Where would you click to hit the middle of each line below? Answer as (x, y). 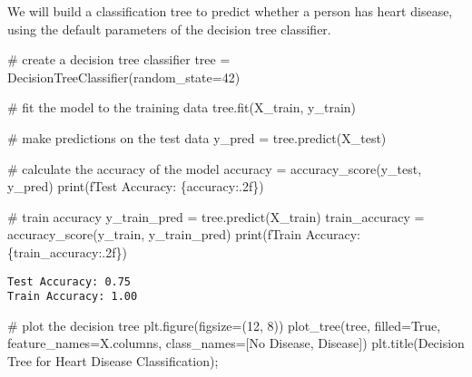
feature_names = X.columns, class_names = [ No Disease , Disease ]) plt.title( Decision (236, 343)
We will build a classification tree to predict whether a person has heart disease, (230, 11)
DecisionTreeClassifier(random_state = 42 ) (124, 77)
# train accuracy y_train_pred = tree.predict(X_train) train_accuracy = (216, 216)
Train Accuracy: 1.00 (73, 297)
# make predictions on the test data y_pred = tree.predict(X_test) (197, 137)
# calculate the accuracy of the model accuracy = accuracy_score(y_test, (215, 168)
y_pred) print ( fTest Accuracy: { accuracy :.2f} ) (136, 186)
